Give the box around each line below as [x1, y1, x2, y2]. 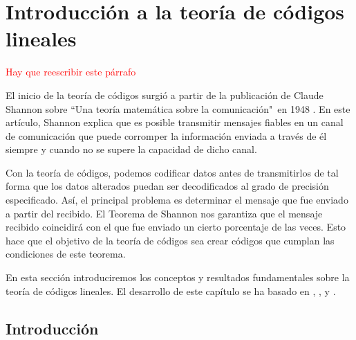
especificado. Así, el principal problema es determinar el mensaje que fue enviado [6, 193, 348, 207]
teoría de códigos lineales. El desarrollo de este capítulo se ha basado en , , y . [6, 283, 336, 298]
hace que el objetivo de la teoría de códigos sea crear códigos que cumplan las [6, 233, 335, 247]
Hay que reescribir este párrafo [6, 64, 136, 79]
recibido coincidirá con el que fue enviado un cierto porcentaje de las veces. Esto [6, 220, 346, 234]
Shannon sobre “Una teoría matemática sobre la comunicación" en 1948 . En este [6, 101, 350, 116]
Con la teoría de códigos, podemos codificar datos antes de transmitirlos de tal [6, 165, 339, 179]
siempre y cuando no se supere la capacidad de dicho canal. [6, 142, 257, 156]
